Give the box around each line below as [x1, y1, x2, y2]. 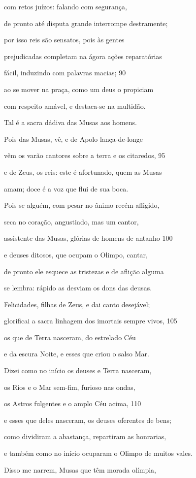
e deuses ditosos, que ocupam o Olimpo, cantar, [4, 249, 148, 259]
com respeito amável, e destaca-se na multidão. [4, 100, 146, 111]
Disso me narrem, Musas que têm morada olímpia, [4, 464, 156, 475]
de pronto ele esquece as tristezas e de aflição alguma [4, 266, 164, 276]
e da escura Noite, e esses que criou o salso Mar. [4, 349, 149, 359]
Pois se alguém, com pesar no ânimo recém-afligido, [4, 200, 160, 210]
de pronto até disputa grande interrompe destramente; [4, 18, 168, 28]
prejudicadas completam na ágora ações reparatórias [4, 51, 162, 61]
